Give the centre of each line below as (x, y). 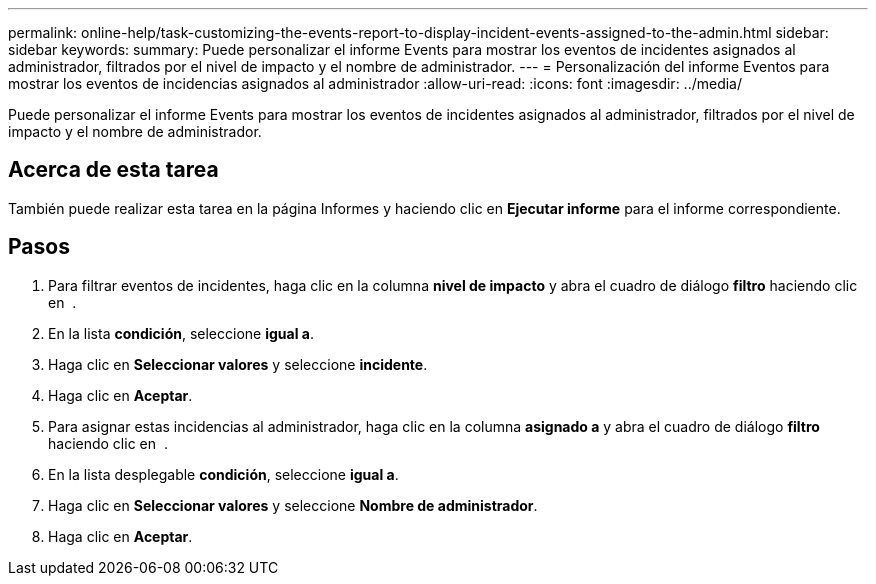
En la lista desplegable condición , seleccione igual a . (223, 474)
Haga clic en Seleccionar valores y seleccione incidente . (238, 364)
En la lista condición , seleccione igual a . (181, 333)
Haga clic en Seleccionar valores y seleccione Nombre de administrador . (293, 505)
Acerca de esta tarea (113, 170)
